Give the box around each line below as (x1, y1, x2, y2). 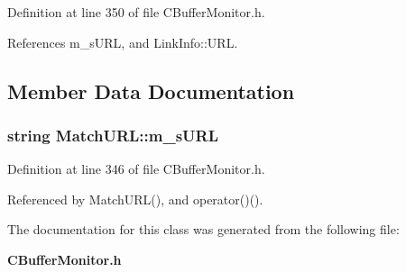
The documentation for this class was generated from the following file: (7, 220, 400, 239)
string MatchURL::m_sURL (7, 123, 219, 146)
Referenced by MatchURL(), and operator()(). (7, 189, 263, 208)
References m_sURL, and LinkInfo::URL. (7, 32, 238, 51)
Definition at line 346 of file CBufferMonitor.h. (7, 159, 265, 178)
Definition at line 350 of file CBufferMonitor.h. (7, 3, 265, 21)
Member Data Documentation (7, 77, 295, 104)
